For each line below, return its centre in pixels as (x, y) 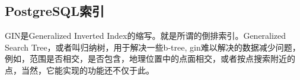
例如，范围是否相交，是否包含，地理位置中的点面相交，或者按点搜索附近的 (150, 59)
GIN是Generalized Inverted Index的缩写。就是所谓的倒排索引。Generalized (146, 36)
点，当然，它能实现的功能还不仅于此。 (79, 70)
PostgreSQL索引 (55, 11)
